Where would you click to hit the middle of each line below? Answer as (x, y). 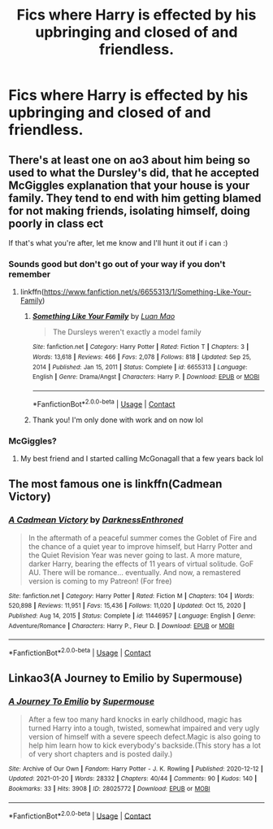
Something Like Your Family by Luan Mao (104, 316)
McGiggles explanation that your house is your (129, 185)
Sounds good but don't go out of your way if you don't (117, 264)
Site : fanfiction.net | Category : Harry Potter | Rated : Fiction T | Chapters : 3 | (141, 347)
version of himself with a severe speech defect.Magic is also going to (145, 736)
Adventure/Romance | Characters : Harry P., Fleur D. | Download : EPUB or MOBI (121, 626)
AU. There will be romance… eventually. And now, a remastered (134, 572)
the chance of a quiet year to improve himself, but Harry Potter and (141, 546)
